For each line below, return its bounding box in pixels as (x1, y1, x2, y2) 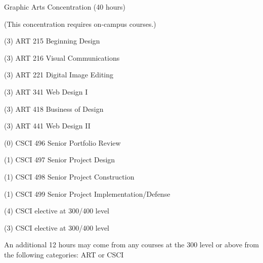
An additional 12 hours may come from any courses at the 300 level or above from (4, 239, 259, 250)
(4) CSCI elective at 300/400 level (4, 205, 110, 216)
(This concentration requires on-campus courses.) (4, 18, 156, 29)
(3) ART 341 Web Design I (4, 86, 88, 97)
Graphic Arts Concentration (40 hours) (4, 2, 125, 12)
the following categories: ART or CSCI (4, 249, 124, 259)
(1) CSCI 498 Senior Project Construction (4, 171, 135, 182)
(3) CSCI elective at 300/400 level (4, 222, 110, 233)
